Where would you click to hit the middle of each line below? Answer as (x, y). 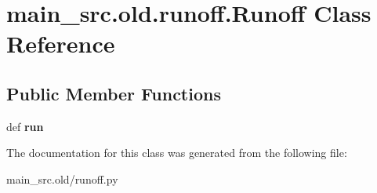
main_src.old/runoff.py (62, 178)
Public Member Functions (114, 93)
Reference (61, 44)
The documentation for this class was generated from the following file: (177, 153)
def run (25, 126)
